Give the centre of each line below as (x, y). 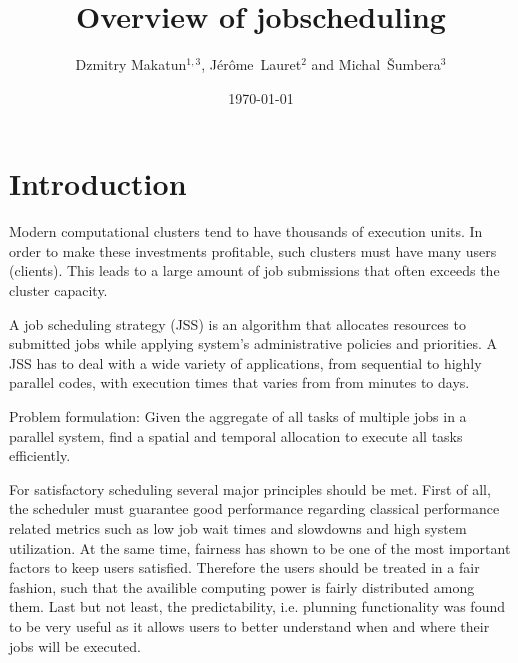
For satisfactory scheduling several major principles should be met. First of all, (250, 488)
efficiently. (40, 455)
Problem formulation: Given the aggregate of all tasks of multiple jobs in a (238, 416)
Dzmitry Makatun (131, 64)
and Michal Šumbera (376, 64)
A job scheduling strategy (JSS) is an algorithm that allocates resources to (237, 323)
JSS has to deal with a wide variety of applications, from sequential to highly (245, 362)
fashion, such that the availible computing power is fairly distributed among (242, 586)
